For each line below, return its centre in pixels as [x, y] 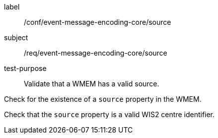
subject [16, 37]
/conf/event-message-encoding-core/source [98, 22]
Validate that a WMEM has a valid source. [92, 84]
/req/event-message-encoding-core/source [96, 53]
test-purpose [25, 68]
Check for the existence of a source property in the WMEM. [103, 99]
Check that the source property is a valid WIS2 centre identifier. [109, 114]
